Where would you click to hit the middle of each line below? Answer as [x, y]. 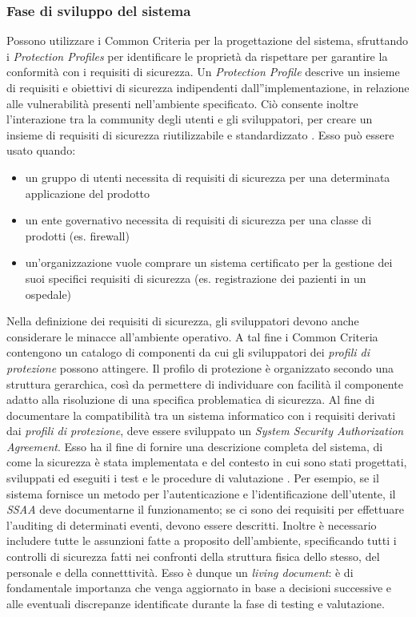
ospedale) [48, 294]
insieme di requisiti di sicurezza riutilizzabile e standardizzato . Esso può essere [200, 134]
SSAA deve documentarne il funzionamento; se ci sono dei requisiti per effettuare [205, 509]
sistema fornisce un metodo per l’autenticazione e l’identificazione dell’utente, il [201, 493]
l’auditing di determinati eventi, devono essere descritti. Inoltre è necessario [192, 524]
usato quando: [41, 150]
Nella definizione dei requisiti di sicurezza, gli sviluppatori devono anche [183, 321]
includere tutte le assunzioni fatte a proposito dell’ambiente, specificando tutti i [202, 540]
